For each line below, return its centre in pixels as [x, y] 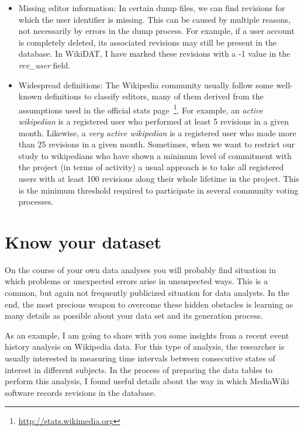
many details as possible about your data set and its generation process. [134, 316]
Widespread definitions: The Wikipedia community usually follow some [146, 85]
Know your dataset [83, 241]
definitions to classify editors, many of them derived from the [154, 96]
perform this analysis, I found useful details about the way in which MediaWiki [147, 381]
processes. [36, 201]
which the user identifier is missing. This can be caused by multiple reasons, [154, 19]
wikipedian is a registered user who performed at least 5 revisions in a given [154, 121]
